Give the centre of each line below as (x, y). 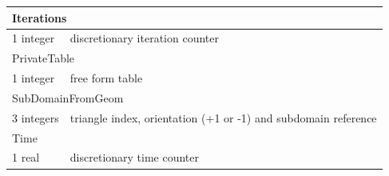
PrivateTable (44, 58)
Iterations (40, 17)
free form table (106, 78)
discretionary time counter (135, 157)
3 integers (36, 117)
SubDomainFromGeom (68, 97)
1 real (26, 157)
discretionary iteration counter (144, 38)
